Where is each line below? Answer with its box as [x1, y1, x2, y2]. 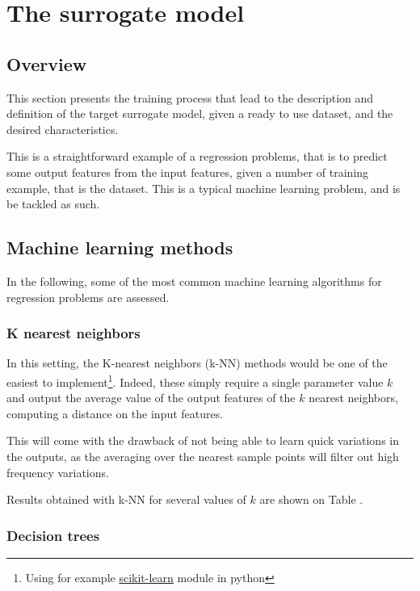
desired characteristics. [6, 120, 119, 137]
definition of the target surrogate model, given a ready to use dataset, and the [6, 105, 393, 122]
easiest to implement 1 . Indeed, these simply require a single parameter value [6, 371, 384, 390]
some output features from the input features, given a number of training [6, 163, 369, 180]
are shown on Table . [259, 491, 363, 508]
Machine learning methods [6, 235, 233, 260]
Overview [6, 51, 87, 76]
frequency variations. [6, 463, 109, 480]
